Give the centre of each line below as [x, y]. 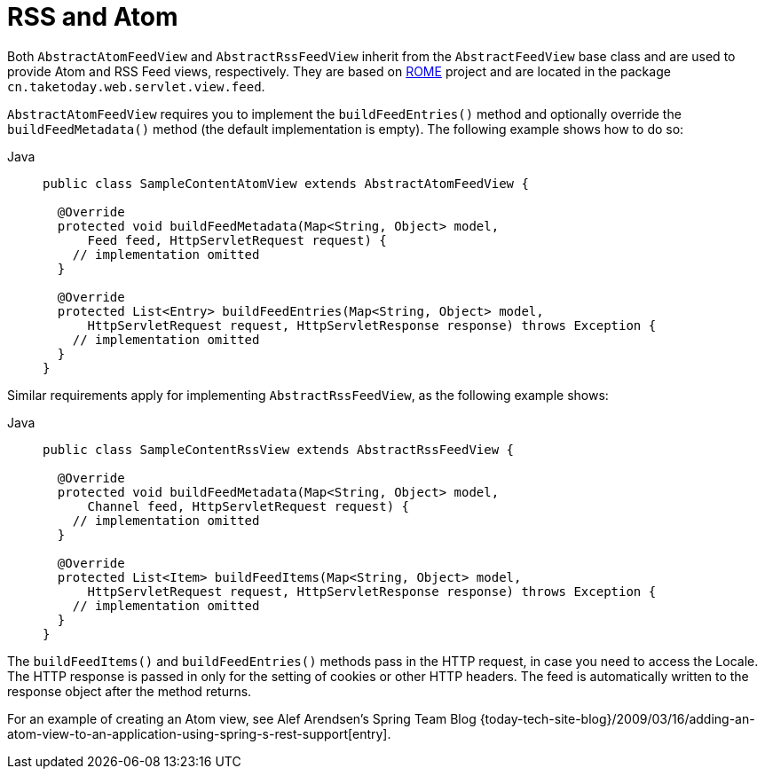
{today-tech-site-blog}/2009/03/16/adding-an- [617, 718]
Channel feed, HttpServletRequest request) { [248, 506]
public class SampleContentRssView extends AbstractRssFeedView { [279, 449]
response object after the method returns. [130, 691]
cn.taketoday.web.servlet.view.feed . [136, 86]
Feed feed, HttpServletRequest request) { [237, 240]
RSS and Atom [93, 17]
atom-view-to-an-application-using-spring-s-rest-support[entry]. [199, 733]
